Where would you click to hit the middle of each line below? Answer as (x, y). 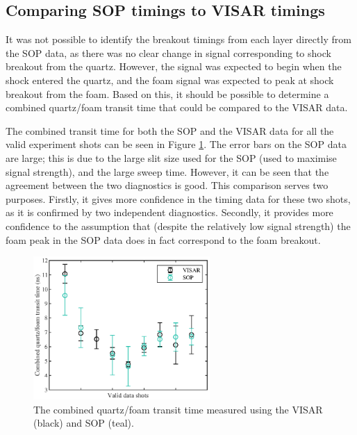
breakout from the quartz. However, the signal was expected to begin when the (174, 66)
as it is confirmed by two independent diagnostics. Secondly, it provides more (169, 212)
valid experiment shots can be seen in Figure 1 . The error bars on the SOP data (176, 144)
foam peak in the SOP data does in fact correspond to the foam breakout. (163, 239)
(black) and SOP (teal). (84, 423)
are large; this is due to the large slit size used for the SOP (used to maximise (171, 157)
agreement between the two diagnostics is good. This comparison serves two (167, 185)
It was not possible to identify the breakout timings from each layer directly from (178, 39)
